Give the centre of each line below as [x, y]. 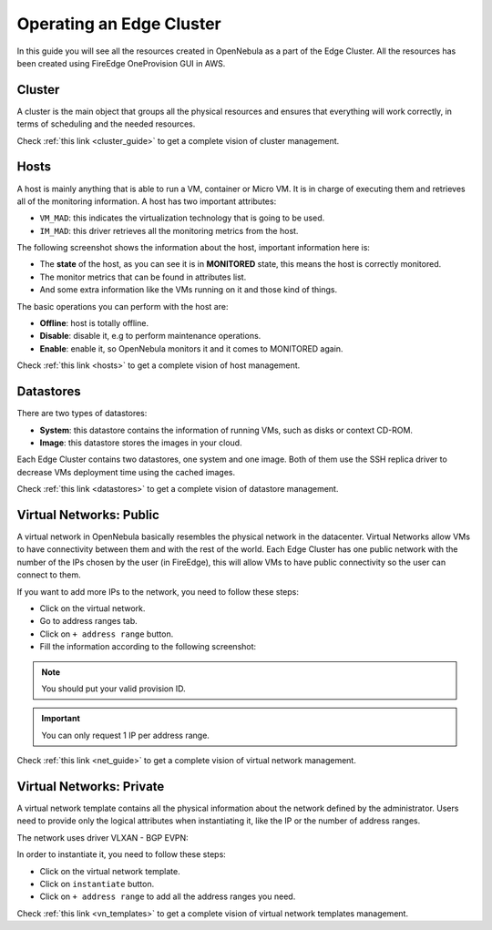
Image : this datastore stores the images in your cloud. [141, 443]
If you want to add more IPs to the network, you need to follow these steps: [158, 591]
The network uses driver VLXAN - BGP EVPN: [102, 837]
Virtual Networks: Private [91, 787]
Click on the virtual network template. [110, 871]
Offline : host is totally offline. [94, 323]
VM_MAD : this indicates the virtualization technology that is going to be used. [182, 218]
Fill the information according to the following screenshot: [148, 647]
